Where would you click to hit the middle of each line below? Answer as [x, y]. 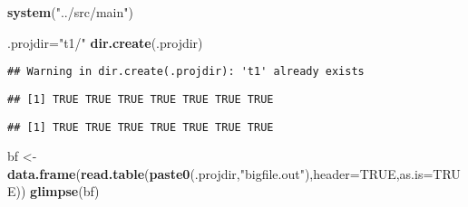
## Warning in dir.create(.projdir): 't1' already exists [186, 72]
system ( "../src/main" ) [70, 12]
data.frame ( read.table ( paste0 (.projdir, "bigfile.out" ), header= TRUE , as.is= [220, 173]
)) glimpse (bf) [58, 191]
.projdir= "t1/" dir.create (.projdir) [105, 42]
